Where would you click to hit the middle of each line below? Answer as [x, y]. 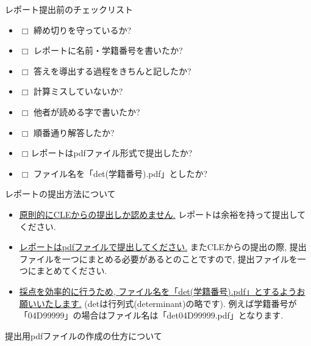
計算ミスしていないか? [78, 91]
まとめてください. [72, 271]
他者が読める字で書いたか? [87, 111]
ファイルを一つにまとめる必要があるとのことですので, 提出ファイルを [158, 258]
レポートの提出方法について [60, 194]
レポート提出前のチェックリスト [69, 9]
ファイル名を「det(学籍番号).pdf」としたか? [121, 173]
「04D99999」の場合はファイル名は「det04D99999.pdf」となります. [151, 315]
